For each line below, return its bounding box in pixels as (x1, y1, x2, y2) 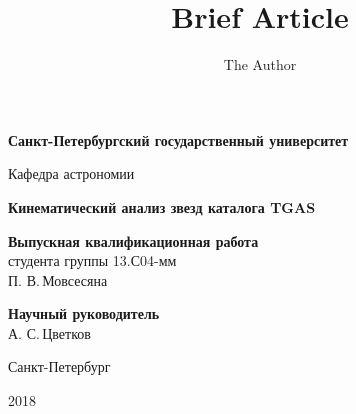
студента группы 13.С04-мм (8, 250, 177, 271)
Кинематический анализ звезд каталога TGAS (8, 196, 316, 217)
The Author (223, 54, 297, 75)
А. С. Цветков (8, 322, 91, 343)
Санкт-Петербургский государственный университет (8, 129, 349, 150)
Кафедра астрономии (8, 163, 135, 184)
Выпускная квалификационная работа (8, 230, 259, 251)
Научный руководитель (8, 303, 160, 324)
